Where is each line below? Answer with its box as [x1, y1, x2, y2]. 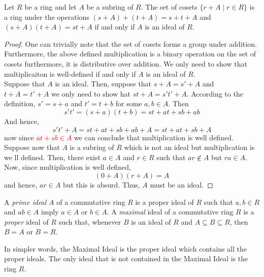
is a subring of [70, 142, 114, 152]
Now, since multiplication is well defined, [4, 162, 131, 172]
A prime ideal [4, 196, 47, 207]
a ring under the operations [4, 11, 89, 22]
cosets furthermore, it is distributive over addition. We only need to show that [4, 58, 247, 69]
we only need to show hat [51, 88, 131, 99]
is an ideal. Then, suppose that [55, 78, 152, 89]
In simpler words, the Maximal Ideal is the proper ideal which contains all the [4, 243, 247, 254]
